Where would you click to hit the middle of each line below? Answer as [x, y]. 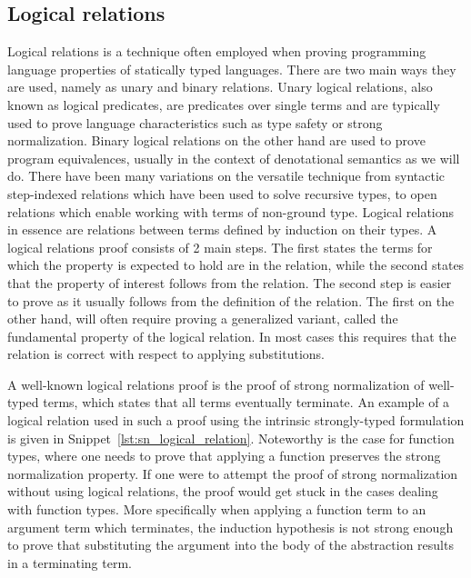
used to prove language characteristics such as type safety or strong [195, 122]
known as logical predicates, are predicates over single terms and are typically [224, 104]
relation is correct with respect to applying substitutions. [166, 354]
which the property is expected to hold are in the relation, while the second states [236, 265]
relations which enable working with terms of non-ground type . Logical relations [231, 211]
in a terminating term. [70, 562]
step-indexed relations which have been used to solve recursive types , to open [222, 193]
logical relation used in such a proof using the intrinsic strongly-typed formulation [236, 420]
